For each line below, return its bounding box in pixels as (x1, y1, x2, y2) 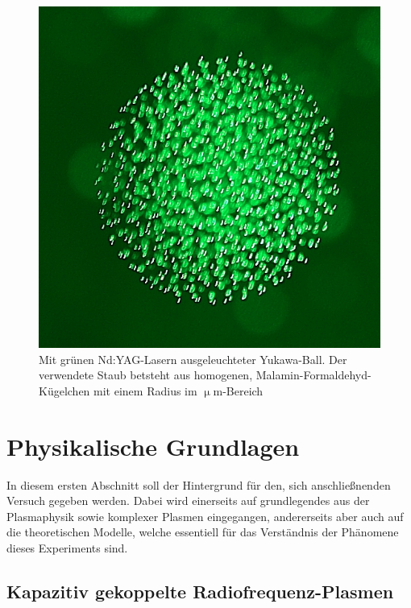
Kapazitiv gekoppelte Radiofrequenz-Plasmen (6, 578, 394, 603)
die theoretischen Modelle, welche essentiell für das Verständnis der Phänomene (6, 523, 399, 540)
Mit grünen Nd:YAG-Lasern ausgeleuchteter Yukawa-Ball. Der (39, 350, 347, 367)
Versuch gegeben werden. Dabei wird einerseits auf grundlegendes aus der (6, 492, 370, 509)
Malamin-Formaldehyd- (255, 366, 372, 383)
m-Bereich (213, 382, 264, 399)
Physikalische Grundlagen (6, 429, 300, 462)
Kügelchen (39, 382, 90, 399)
